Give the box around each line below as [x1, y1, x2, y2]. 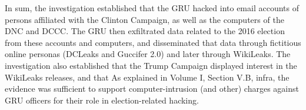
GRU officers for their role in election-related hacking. [5, 94, 199, 106]
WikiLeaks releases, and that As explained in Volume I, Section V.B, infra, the [5, 71, 290, 83]
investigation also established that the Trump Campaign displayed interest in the [5, 59, 297, 71]
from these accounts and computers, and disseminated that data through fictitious [5, 36, 301, 48]
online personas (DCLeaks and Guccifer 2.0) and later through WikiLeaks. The [5, 48, 291, 60]
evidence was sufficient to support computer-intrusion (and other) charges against [5, 82, 299, 95]
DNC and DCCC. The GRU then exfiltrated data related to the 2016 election [5, 25, 285, 37]
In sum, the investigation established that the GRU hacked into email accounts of [5, 2, 299, 14]
